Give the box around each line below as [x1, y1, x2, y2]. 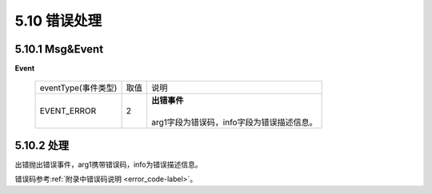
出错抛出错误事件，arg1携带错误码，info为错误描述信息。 [14, 160, 203, 169]
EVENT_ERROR [39, 105, 97, 117]
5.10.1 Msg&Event [14, 42, 104, 56]
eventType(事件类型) [39, 82, 118, 93]
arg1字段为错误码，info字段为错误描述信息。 [150, 117, 318, 128]
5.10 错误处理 [14, 12, 102, 30]
